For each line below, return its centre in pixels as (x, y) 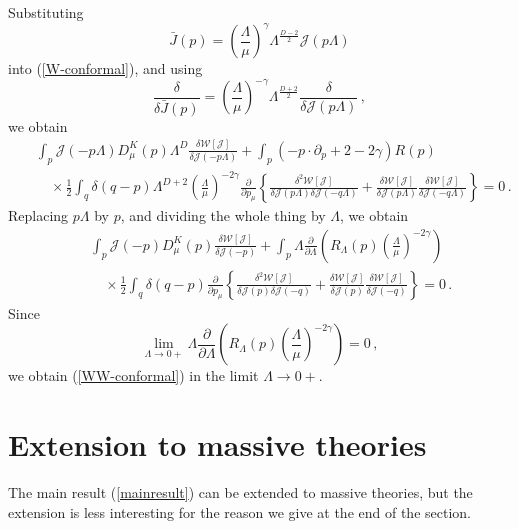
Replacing (38, 215)
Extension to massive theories (217, 444)
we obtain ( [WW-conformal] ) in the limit (133, 375)
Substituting (46, 12)
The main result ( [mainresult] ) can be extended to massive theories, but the (240, 492)
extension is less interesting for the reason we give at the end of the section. (239, 511)
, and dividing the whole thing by (223, 215)
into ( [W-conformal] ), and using (105, 68)
